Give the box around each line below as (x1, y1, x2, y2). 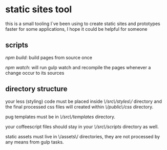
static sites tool (5, 4, 72, 15)
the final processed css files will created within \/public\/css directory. (5, 103, 154, 110)
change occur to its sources (5, 70, 65, 76)
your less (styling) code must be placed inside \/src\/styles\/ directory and (5, 98, 162, 104)
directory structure (5, 84, 68, 93)
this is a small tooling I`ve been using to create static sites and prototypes (5, 20, 160, 27)
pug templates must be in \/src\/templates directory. (5, 114, 116, 120)
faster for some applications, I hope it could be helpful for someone (5, 26, 148, 32)
